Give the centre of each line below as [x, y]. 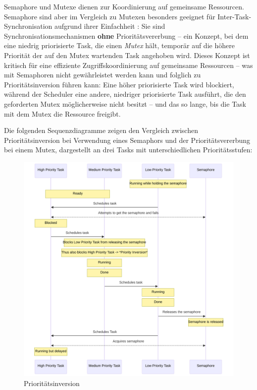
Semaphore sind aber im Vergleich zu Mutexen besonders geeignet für [110, 16]
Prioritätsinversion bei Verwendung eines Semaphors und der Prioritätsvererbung [127, 140]
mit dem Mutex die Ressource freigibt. [62, 113]
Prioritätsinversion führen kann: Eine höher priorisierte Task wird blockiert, [119, 84]
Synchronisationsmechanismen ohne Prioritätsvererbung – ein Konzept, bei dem [126, 35]
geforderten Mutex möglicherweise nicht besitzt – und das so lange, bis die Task [125, 103]
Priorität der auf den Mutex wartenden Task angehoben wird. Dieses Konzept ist [127, 55]
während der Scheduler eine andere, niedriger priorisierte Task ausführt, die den [125, 94]
